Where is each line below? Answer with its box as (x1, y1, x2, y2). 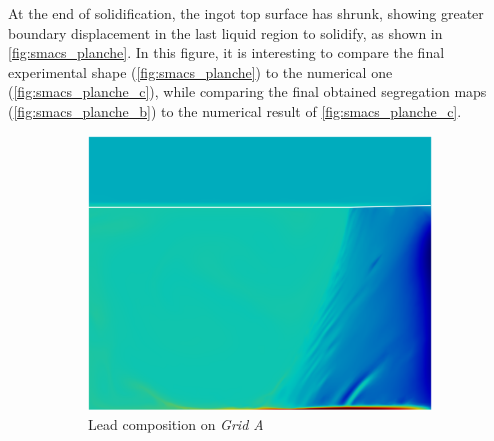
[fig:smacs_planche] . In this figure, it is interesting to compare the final (8, 42, 445, 63)
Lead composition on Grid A (88, 413, 264, 434)
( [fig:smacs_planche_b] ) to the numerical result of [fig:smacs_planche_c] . (8, 100, 462, 121)
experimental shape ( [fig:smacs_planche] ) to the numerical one (8, 61, 393, 82)
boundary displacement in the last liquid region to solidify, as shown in (8, 22, 443, 43)
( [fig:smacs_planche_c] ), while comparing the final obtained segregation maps (8, 81, 487, 102)
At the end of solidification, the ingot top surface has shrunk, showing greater (8, 3, 484, 23)
